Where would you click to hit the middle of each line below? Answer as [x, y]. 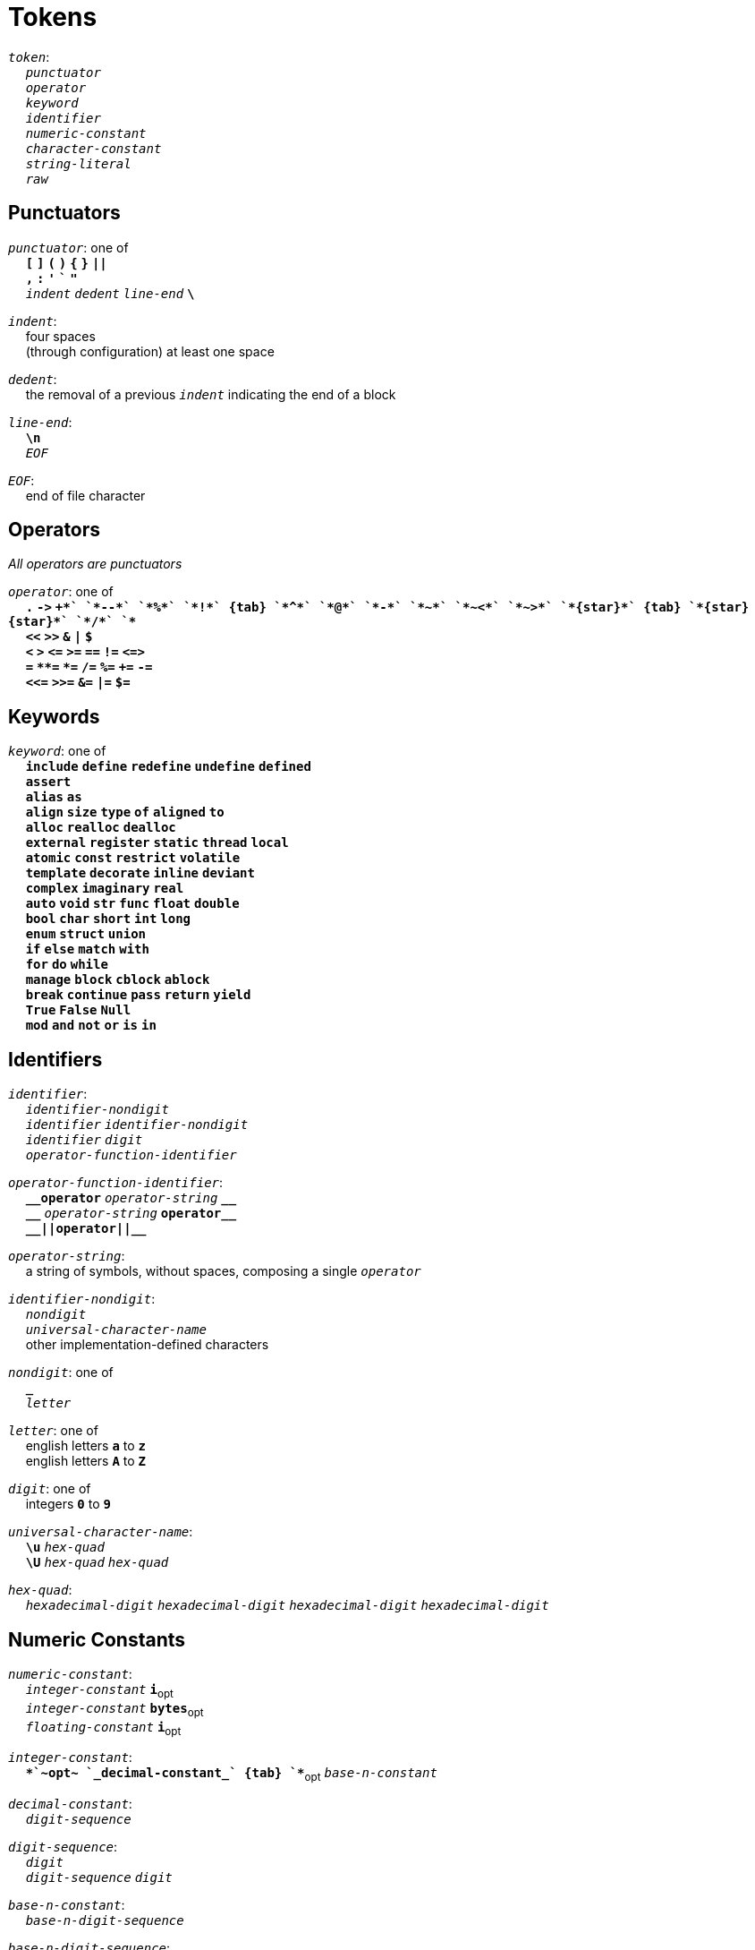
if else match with [87, 949]
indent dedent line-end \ [110, 293]
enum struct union [86, 934]
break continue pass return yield [138, 995]
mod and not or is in [91, 1026]
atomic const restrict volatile [133, 858]
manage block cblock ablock [118, 980]
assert [48, 782]
